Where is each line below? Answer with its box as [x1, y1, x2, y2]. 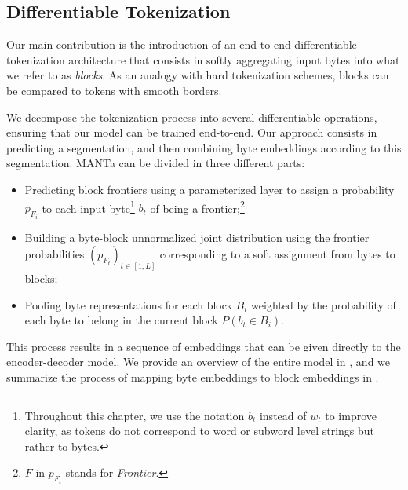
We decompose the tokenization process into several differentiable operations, [6, 108, 377, 125]
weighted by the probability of [251, 296, 396, 313]
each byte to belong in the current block [24, 312, 218, 328]
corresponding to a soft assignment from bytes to [159, 246, 395, 262]
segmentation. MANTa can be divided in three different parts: [6, 155, 305, 171]
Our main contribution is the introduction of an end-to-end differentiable [6, 36, 357, 53]
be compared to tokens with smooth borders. [6, 82, 222, 98]
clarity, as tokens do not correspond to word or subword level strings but [24, 422, 375, 439]
